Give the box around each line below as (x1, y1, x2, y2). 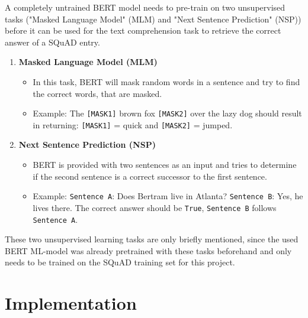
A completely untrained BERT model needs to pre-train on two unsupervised (5, 1, 285, 13)
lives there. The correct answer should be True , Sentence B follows (33, 201, 277, 213)
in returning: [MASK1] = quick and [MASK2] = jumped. (33, 118, 233, 131)
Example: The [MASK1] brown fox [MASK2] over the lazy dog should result (33, 107, 302, 119)
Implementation (5, 291, 137, 315)
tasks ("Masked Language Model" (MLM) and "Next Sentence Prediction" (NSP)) (5, 12, 301, 25)
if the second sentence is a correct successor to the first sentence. (33, 170, 267, 182)
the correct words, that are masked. (33, 87, 162, 99)
